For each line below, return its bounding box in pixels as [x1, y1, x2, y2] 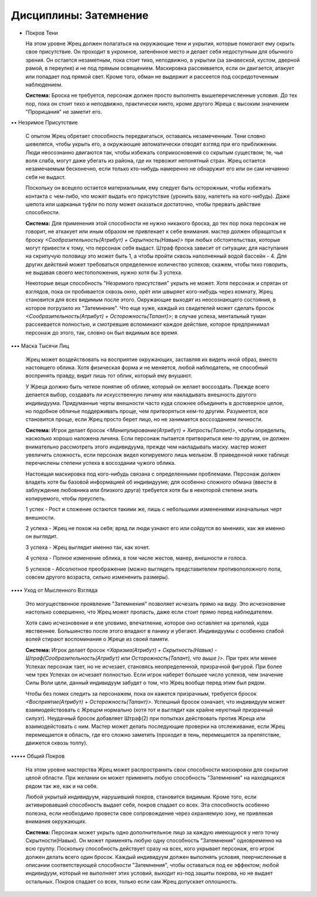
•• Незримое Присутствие [11, 119, 78, 126]
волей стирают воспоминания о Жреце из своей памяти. [25, 636, 170, 643]
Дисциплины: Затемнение [11, 9, 149, 22]
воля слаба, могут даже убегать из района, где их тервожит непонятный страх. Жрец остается [25, 157, 266, 164]
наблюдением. [25, 81, 63, 88]
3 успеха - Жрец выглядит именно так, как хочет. [25, 544, 150, 551]
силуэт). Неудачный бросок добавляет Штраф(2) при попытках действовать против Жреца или [25, 714, 265, 721]
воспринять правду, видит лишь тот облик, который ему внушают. [25, 372, 193, 379]
